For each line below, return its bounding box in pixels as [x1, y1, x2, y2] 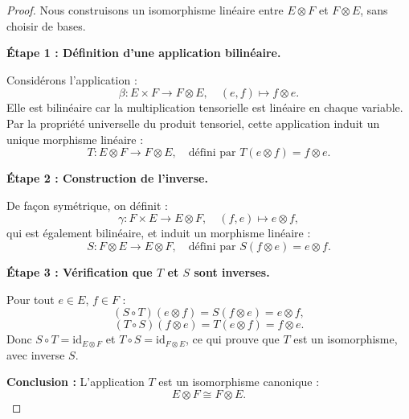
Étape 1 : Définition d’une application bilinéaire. [6, 44, 281, 61]
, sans [360, 2, 388, 18]
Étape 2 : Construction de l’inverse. [6, 170, 208, 187]
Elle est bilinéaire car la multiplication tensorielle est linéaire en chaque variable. [6, 99, 403, 116]
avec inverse [6, 346, 65, 363]
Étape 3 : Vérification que [6, 263, 153, 280]
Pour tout [6, 290, 55, 307]
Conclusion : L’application [6, 373, 145, 390]
